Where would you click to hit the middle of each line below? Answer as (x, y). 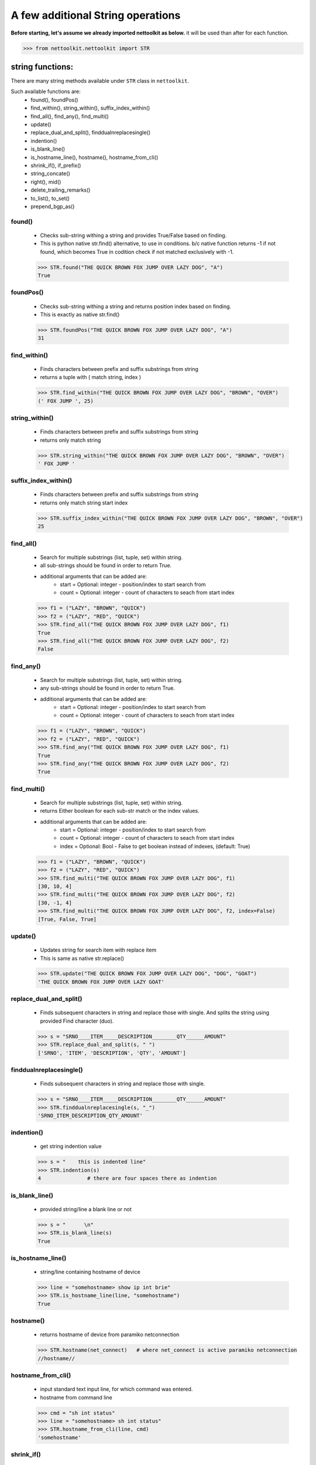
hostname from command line (76, 1397)
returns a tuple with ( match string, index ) (91, 377)
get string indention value (71, 1146)
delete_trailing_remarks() (61, 190)
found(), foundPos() (54, 100)
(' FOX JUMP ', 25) (66, 401)
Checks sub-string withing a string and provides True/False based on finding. (133, 235)
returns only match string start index (84, 502)
